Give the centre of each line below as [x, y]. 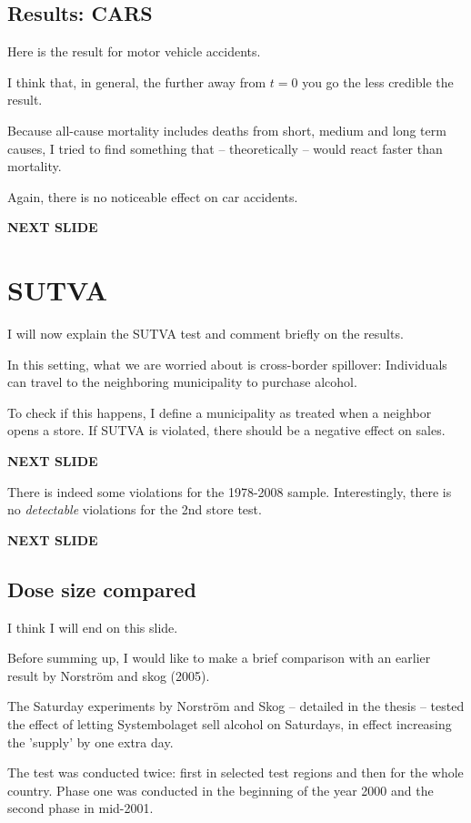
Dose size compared [102, 589]
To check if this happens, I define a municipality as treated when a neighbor [220, 412]
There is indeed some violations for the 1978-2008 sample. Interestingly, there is [230, 491]
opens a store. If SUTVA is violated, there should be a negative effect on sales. [226, 430]
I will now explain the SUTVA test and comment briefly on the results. [205, 334]
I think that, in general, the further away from [137, 81]
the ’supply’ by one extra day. [90, 742]
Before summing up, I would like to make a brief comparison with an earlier [219, 658]
